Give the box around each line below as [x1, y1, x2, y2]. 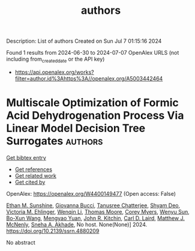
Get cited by [14, 178, 46, 186]
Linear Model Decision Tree [6, 121, 146, 135]
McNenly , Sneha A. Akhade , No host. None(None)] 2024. [6, 220, 148, 228]
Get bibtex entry [6, 154, 46, 161]
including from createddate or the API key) [6, 55, 105, 64]
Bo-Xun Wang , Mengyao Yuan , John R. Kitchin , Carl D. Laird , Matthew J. [6, 214, 185, 222]
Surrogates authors [6, 135, 103, 148]
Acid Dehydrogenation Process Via [6, 109, 184, 122]
